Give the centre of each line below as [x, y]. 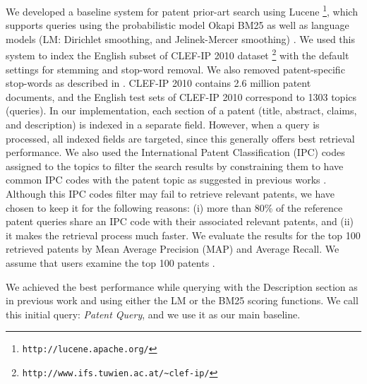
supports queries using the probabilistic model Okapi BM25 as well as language [178, 25]
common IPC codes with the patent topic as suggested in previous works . [166, 180]
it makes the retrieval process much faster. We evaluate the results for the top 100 [183, 235]
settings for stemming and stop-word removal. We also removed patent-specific [175, 69]
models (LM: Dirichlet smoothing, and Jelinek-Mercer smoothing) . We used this [180, 38]
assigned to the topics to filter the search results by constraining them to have [175, 166]
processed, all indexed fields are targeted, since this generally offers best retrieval [180, 138]
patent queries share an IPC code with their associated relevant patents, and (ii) [180, 221]
